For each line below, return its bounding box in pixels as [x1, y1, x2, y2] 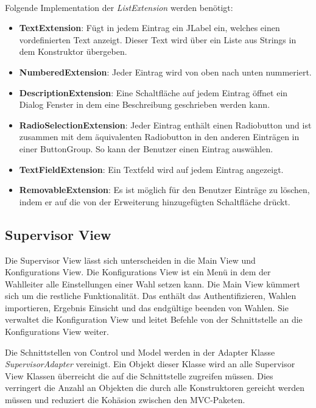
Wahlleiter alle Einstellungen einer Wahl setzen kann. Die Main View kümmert [5, 277, 300, 290]
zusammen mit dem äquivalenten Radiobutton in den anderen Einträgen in [19, 130, 300, 143]
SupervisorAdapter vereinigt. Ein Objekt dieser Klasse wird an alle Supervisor [5, 357, 295, 370]
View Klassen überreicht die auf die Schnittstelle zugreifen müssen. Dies [5, 369, 273, 382]
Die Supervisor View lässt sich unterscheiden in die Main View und [5, 253, 256, 266]
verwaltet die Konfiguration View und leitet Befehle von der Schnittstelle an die [5, 313, 303, 326]
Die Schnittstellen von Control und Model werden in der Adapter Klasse [5, 345, 275, 358]
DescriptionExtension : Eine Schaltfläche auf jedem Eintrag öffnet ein [19, 86, 288, 99]
